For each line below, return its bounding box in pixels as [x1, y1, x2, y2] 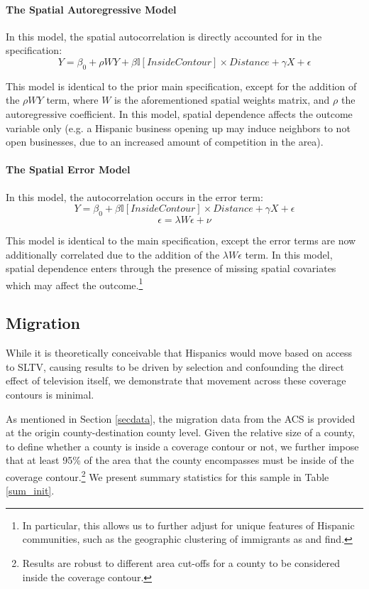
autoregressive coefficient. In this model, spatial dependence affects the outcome [6, 106, 353, 121]
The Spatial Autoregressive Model [6, 1, 177, 16]
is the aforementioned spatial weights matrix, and [114, 92, 330, 107]
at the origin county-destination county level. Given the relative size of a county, [6, 425, 356, 440]
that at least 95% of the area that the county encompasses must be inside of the [6, 453, 354, 468]
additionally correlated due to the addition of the [6, 247, 220, 261]
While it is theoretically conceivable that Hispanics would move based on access [6, 345, 353, 360]
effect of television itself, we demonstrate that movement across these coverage [6, 373, 346, 388]
